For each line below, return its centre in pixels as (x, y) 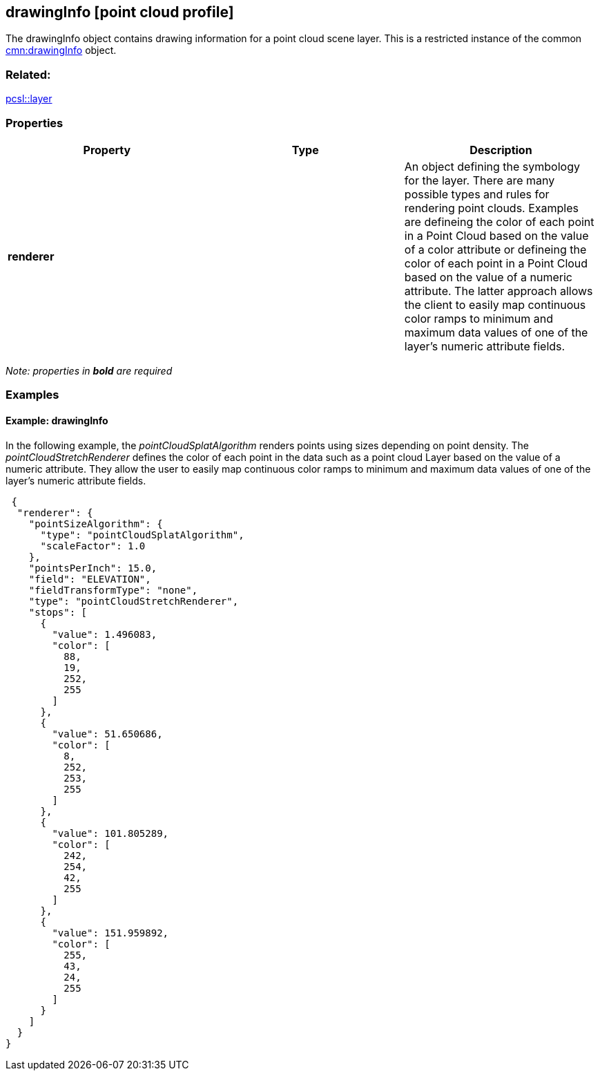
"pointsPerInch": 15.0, (93, 568)
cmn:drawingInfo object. (61, 50)
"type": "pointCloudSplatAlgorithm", (142, 535)
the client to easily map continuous (495, 304)
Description (501, 150)
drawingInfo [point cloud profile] (120, 12)
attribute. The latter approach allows (499, 291)
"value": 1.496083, (105, 634)
